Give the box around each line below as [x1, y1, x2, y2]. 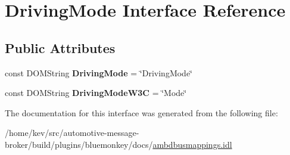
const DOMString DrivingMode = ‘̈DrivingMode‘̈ [5, 66, 193, 79]
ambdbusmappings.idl [152, 138, 232, 150]
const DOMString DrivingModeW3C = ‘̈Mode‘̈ [5, 86, 187, 99]
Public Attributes [5, 38, 116, 57]
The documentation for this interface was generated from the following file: [5, 106, 278, 119]
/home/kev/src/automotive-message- [5, 126, 139, 139]
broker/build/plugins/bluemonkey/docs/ [5, 138, 153, 150]
